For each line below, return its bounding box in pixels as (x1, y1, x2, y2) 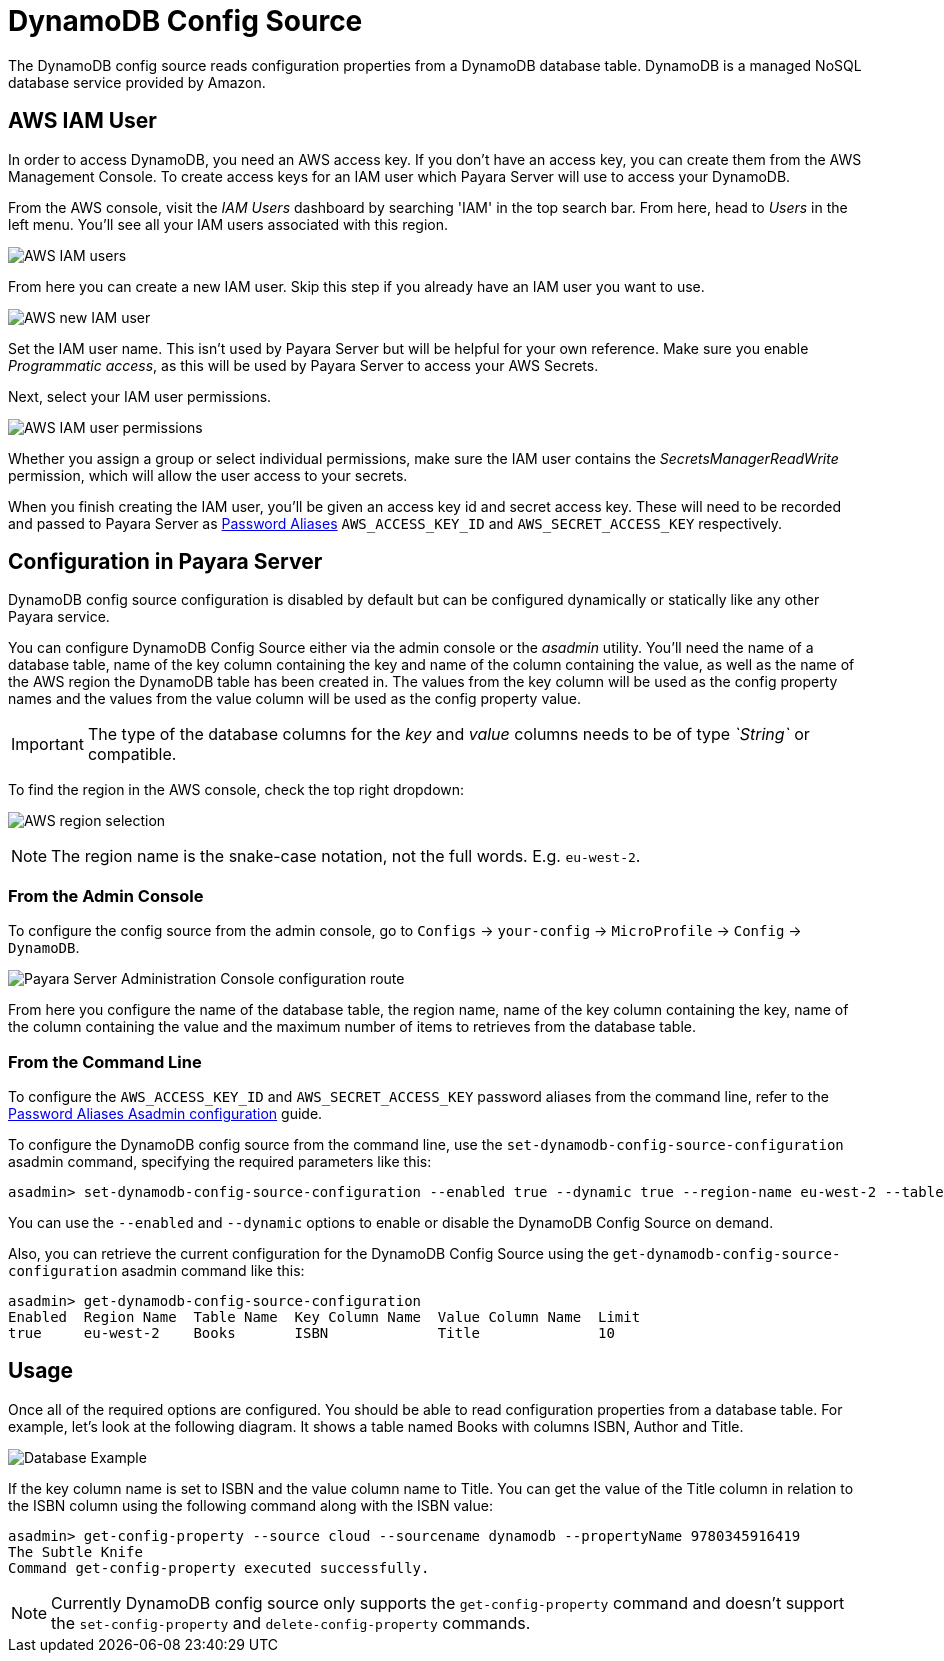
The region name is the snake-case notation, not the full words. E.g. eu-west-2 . (51, 846, 641, 867)
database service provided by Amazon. (8, 73, 266, 91)
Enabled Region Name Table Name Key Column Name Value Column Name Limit (8, 1308, 641, 1325)
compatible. (87, 744, 177, 765)
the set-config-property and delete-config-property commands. (51, 1612, 531, 1633)
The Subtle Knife (8, 1543, 143, 1560)
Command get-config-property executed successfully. (8, 1559, 430, 1576)
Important (11, 734, 84, 755)
